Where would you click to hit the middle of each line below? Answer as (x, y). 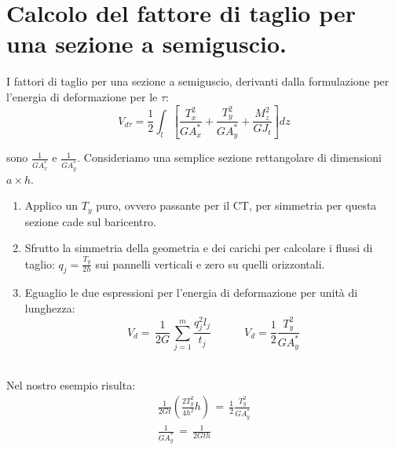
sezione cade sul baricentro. (90, 221)
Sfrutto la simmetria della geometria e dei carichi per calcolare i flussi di (199, 248)
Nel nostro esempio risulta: (71, 384)
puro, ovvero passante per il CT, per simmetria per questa (236, 205)
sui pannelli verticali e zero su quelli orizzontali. (210, 263)
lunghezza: (50, 307)
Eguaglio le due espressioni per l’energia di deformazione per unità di (191, 293)
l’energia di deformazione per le (82, 96)
